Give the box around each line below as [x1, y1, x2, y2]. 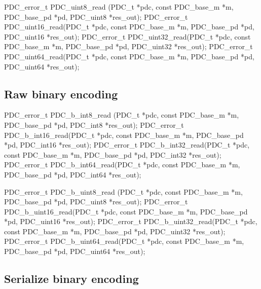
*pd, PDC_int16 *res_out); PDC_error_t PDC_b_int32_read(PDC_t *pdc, [4, 139, 250, 150]
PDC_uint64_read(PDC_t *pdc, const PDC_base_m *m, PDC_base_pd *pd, [4, 51, 254, 61]
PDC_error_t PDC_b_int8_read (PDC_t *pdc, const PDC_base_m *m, [4, 110, 239, 120]
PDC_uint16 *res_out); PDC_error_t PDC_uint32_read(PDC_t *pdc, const [4, 31, 251, 42]
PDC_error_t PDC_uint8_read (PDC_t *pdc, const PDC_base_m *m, [4, 2, 234, 12]
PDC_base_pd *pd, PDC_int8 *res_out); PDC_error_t [4, 119, 184, 130]
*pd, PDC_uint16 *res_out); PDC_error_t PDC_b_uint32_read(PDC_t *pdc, [4, 216, 257, 227]
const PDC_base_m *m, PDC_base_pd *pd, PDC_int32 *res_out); [4, 149, 221, 160]
